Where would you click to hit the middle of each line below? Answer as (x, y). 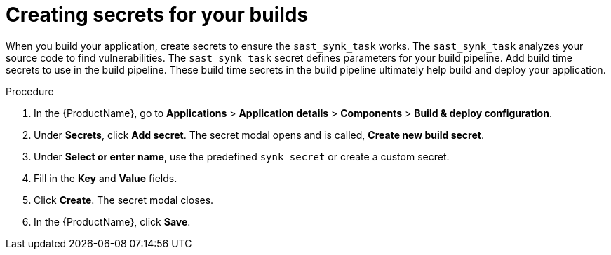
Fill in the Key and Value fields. (106, 178)
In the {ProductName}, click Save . (112, 221)
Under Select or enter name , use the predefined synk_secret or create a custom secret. (242, 156)
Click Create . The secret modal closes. (124, 200)
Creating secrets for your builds (157, 15)
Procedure (30, 91)
